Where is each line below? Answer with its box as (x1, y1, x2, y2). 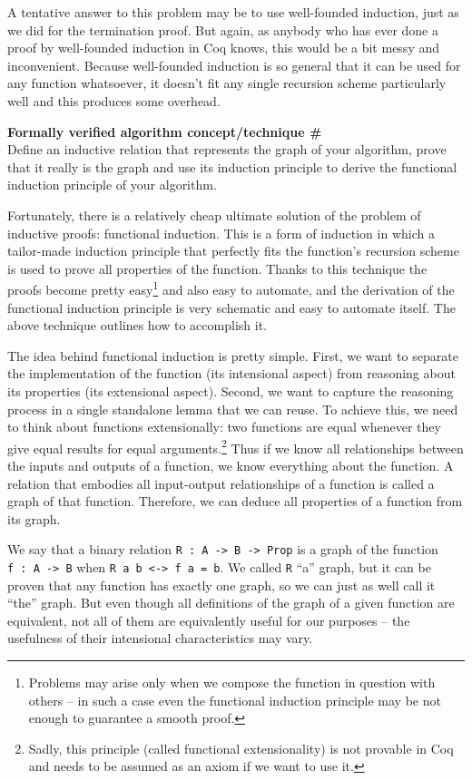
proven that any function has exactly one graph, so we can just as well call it (7, 575, 436, 594)
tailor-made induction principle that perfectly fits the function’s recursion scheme (7, 241, 459, 260)
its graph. (7, 509, 61, 528)
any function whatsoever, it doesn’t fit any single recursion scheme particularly (7, 73, 447, 93)
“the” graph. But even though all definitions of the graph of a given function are (7, 593, 455, 612)
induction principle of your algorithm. (7, 175, 217, 194)
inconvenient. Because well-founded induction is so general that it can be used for (7, 55, 461, 74)
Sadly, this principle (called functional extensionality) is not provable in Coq (28, 738, 454, 757)
